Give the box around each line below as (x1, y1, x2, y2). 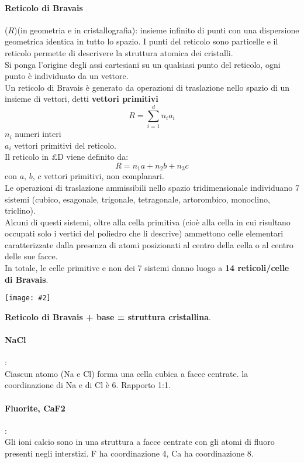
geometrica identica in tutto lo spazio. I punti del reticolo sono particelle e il (5, 35, 278, 47)
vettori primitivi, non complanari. (43, 170, 164, 182)
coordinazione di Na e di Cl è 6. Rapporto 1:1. (5, 379, 171, 391)
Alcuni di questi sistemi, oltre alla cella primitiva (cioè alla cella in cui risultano (5, 215, 291, 228)
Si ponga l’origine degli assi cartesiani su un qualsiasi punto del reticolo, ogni (5, 58, 281, 70)
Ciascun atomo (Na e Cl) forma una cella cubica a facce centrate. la (5, 367, 248, 379)
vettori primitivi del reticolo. (14, 139, 116, 151)
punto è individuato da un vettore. (5, 70, 129, 82)
